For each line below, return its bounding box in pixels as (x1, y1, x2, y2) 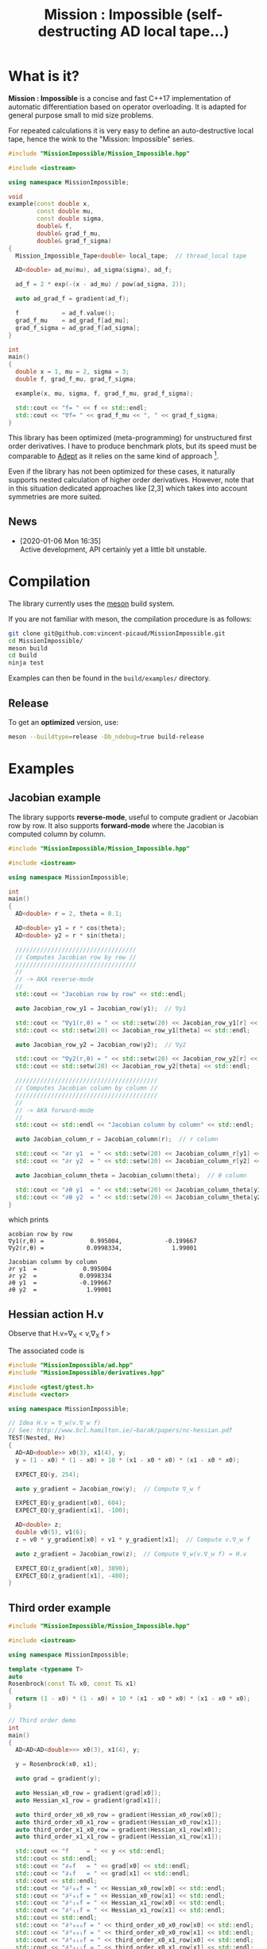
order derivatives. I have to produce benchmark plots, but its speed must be (8, 441, 257, 451)
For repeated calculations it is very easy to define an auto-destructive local (8, 126, 254, 135)
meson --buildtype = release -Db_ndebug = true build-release (8, 733, 204, 741)
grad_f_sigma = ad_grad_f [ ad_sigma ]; (15, 324, 141, 331)
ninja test (8, 659, 44, 667)
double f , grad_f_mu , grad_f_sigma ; (15, 375, 137, 383)
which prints (8, 1215, 49, 1225)
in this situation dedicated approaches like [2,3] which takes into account (8, 483, 248, 494)
